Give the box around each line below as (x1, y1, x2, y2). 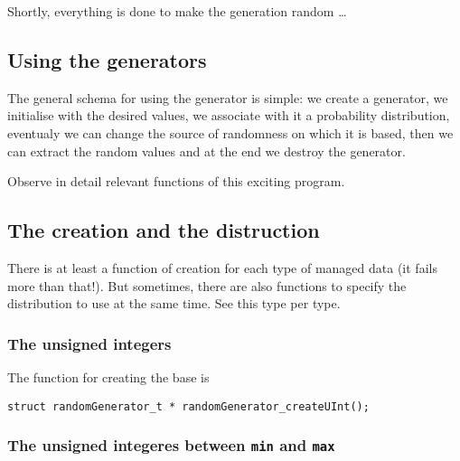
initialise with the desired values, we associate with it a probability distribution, (7, 106, 450, 125)
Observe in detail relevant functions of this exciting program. (7, 172, 345, 191)
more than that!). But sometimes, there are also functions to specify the (7, 276, 407, 295)
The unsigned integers (7, 332, 172, 354)
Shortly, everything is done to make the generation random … (7, 2, 347, 20)
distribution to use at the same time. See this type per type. (7, 294, 341, 313)
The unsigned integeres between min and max (7, 434, 335, 456)
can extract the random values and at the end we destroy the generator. (7, 141, 406, 160)
